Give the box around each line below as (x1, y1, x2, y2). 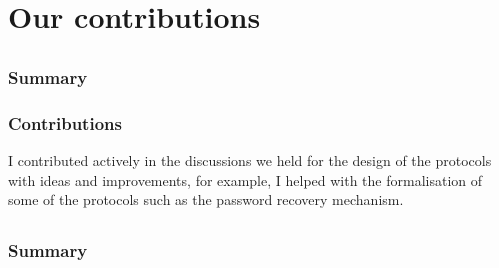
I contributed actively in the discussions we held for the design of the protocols (8, 149, 492, 170)
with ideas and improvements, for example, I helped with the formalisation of (8, 169, 483, 190)
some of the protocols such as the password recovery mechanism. (8, 189, 404, 210)
